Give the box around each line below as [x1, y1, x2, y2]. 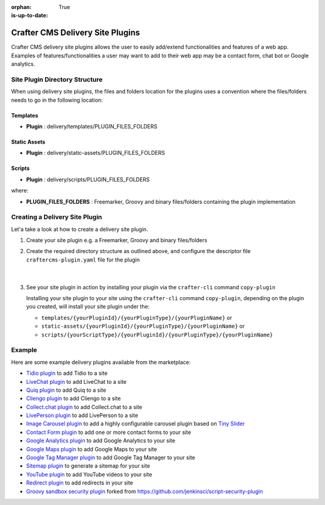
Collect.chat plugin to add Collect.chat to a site [26, 403, 143, 410]
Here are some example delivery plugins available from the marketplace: [11, 359, 191, 366]
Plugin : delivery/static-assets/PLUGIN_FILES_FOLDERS [26, 149, 166, 157]
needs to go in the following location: [11, 96, 103, 104]
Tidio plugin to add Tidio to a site [26, 369, 108, 377]
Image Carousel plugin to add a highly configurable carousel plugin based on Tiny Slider [26, 420, 245, 427]
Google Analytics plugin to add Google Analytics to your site [26, 437, 176, 444]
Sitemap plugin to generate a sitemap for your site [26, 462, 150, 469]
